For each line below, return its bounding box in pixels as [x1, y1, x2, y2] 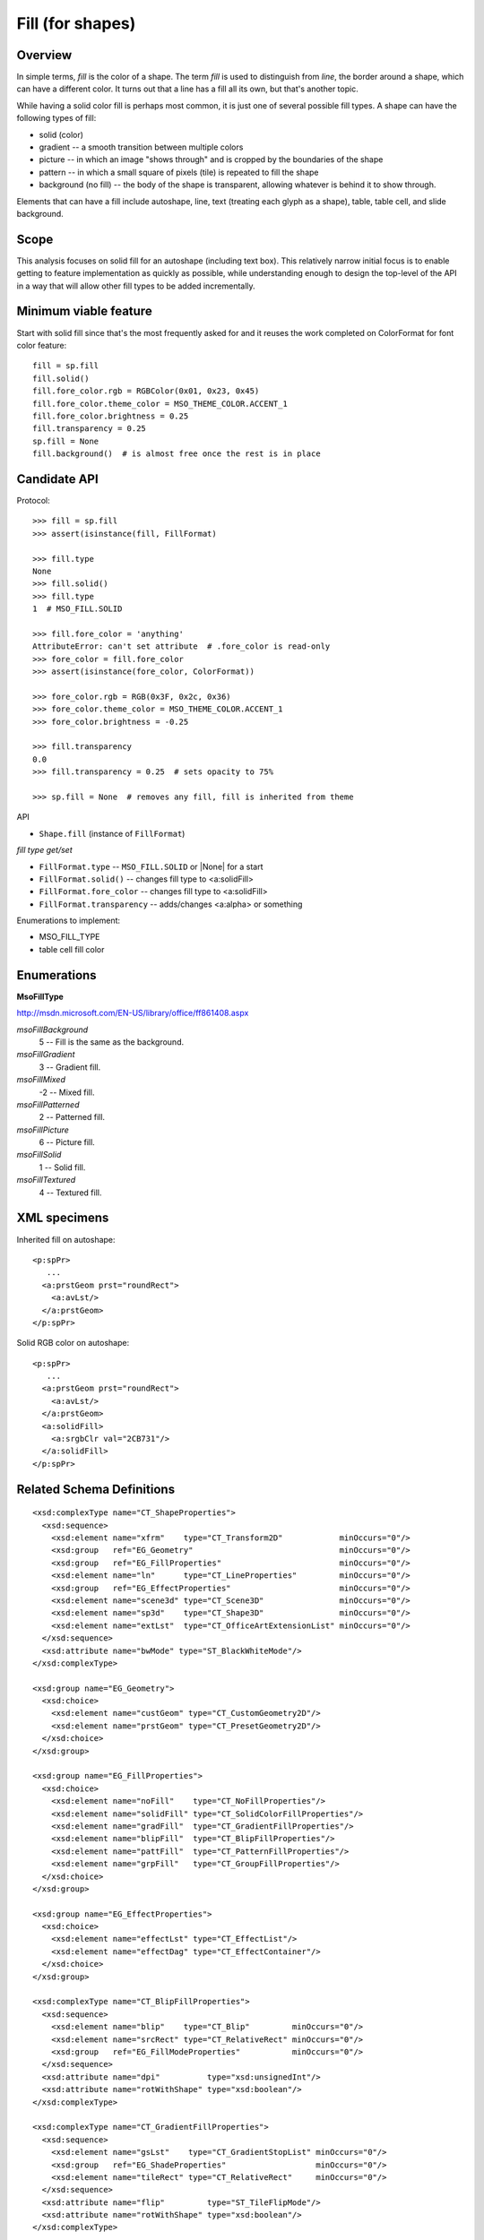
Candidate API [16, 471, 99, 487]
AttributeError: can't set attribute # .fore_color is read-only [32, 642, 331, 651]
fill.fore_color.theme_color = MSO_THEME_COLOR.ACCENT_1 [32, 399, 289, 409]
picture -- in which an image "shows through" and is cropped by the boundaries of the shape [39, 154, 384, 165]
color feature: [16, 340, 67, 350]
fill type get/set [16, 845, 73, 856]
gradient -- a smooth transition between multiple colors [39, 142, 244, 152]
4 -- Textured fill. [39, 1187, 102, 1198]
